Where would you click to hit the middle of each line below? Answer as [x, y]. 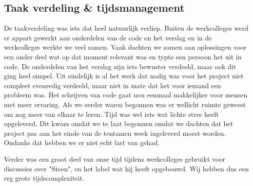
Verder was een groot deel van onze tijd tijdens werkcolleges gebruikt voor [115, 158]
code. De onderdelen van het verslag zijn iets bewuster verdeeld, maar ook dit [120, 66]
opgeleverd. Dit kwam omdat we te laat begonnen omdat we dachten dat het [118, 123]
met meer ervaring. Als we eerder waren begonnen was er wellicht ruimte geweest [125, 104]
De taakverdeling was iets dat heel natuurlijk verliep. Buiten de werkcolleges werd [126, 28]
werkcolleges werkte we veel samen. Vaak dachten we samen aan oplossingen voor [125, 47]
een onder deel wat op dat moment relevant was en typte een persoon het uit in [123, 56]
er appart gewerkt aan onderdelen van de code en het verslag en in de [108, 37]
